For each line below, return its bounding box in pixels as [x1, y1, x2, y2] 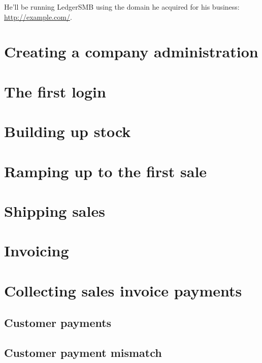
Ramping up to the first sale [4, 160, 207, 181]
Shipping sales [4, 200, 105, 221]
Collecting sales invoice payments [4, 280, 242, 301]
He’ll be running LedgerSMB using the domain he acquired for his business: [4, 2, 240, 12]
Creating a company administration [4, 41, 258, 62]
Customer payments [4, 315, 112, 331]
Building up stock [4, 121, 131, 142]
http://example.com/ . [4, 11, 72, 22]
